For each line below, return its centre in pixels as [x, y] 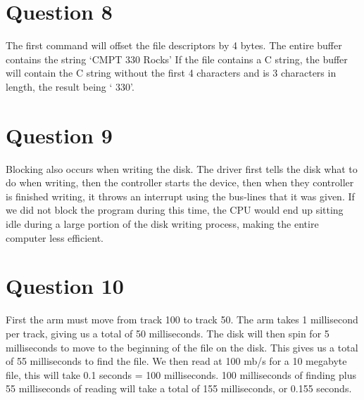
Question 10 [65, 286]
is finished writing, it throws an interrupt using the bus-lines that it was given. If [180, 196]
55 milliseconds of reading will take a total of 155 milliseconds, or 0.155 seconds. [179, 388]
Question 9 [59, 135]
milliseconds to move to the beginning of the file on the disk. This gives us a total [182, 347]
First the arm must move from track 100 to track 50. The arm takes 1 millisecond [182, 320]
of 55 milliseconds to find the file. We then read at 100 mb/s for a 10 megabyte [176, 361]
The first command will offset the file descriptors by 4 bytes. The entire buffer [174, 45]
